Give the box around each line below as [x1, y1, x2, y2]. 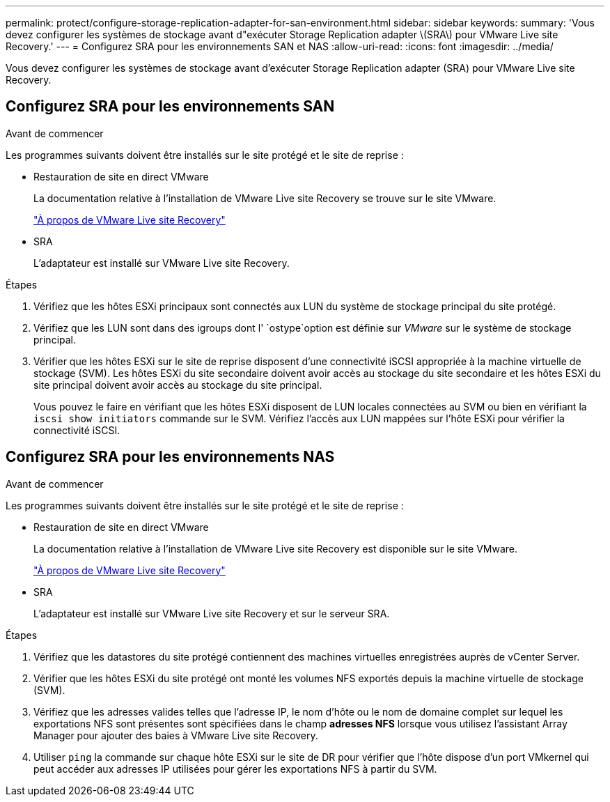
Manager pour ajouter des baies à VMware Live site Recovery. [33, 729, 318, 741]
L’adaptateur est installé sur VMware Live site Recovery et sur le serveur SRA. [33, 607, 390, 619]
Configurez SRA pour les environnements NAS [6, 448, 335, 466]
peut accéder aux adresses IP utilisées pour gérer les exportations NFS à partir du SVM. [33, 762, 437, 775]
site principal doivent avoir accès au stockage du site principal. [33, 378, 322, 391]
